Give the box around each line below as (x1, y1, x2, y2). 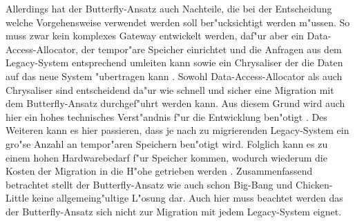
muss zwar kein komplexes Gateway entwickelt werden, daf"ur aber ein (6, 28, 304, 43)
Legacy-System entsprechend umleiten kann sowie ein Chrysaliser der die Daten (6, 55, 343, 70)
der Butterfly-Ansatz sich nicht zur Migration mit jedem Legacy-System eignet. (6, 204, 342, 218)
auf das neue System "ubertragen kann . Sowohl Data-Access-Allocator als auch (6, 68, 343, 83)
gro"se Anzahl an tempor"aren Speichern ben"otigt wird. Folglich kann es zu (6, 136, 328, 151)
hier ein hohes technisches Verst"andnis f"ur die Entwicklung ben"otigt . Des (6, 109, 327, 124)
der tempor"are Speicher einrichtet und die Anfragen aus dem (81, 41, 342, 56)
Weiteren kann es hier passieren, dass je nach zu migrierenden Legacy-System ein (6, 123, 349, 137)
